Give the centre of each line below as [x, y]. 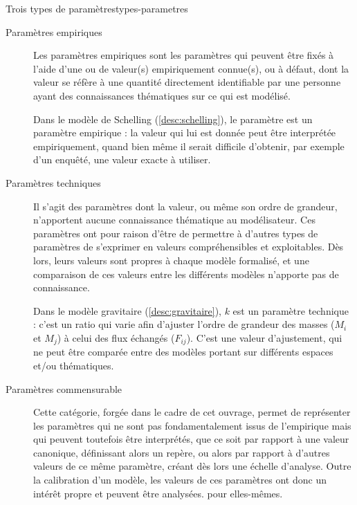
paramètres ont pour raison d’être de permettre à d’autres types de [176, 233]
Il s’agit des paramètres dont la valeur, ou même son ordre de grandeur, [185, 206]
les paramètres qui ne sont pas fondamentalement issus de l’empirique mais [192, 425]
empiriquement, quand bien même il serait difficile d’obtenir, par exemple [189, 146]
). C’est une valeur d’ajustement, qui [264, 337]
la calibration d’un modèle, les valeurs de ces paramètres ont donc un [180, 480]
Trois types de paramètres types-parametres [97, 8]
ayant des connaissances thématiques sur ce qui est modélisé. [162, 95]
